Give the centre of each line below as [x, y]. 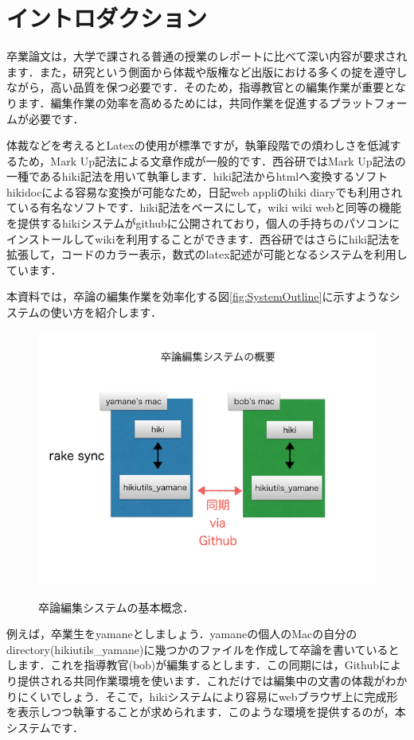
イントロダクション [107, 18]
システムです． [45, 727]
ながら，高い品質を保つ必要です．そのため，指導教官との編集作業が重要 [195, 87]
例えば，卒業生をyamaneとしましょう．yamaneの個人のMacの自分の [182, 634]
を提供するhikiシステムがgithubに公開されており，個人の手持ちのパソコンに [203, 223]
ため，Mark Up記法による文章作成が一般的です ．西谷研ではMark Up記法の [211, 160]
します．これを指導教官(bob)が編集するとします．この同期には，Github [193, 665]
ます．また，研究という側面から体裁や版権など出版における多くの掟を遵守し [207, 71]
